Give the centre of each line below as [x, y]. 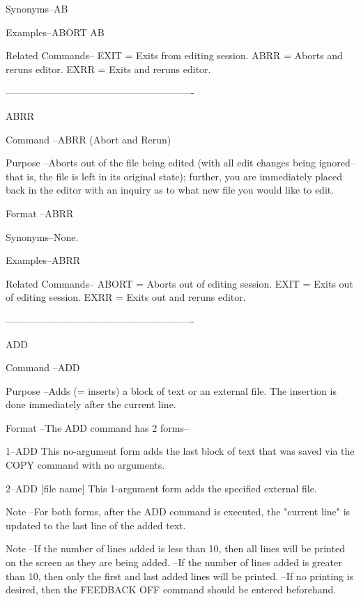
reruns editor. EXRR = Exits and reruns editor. [108, 69]
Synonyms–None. [42, 236]
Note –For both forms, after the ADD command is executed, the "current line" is [178, 512]
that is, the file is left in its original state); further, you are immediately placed [174, 176]
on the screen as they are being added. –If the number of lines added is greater [174, 562]
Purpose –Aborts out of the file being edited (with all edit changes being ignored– [180, 163]
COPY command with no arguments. [85, 465]
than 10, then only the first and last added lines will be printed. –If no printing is [180, 576]
